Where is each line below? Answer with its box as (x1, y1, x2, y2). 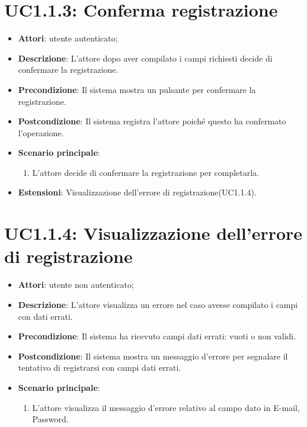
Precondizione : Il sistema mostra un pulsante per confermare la (18, 83, 256, 95)
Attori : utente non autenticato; (18, 278, 134, 291)
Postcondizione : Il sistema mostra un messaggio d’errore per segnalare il (18, 349, 288, 362)
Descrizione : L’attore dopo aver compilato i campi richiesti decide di (18, 52, 273, 64)
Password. (32, 413, 69, 425)
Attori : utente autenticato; (18, 32, 118, 44)
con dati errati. (18, 310, 73, 322)
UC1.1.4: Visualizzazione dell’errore (4, 221, 303, 245)
